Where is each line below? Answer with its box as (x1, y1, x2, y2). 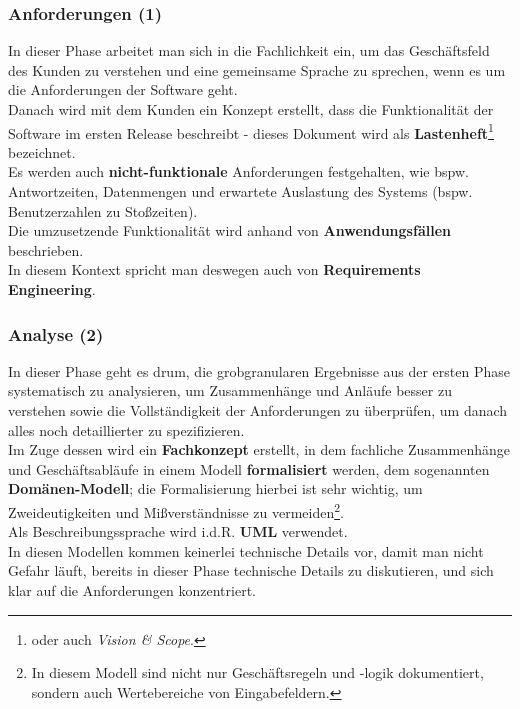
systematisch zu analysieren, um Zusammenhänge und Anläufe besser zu (8, 380, 452, 401)
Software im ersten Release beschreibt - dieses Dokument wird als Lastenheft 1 (8, 119, 494, 143)
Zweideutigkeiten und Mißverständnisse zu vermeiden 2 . (8, 498, 344, 522)
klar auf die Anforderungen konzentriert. (8, 580, 256, 600)
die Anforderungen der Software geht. (8, 79, 238, 100)
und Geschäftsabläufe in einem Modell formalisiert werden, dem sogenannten (8, 458, 490, 479)
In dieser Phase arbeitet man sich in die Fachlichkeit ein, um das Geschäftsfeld (8, 40, 490, 61)
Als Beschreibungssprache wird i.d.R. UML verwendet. (8, 521, 348, 542)
